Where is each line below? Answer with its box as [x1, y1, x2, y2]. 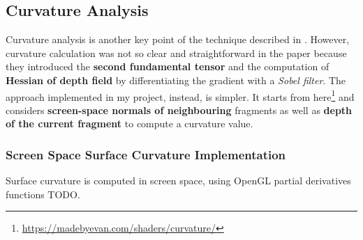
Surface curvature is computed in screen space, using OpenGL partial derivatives [6, 173, 351, 188]
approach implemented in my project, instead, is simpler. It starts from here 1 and [6, 87, 355, 104]
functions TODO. [6, 186, 80, 201]
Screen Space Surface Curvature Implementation [6, 145, 286, 163]
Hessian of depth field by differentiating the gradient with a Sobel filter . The [6, 72, 346, 87]
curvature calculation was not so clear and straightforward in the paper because [6, 45, 347, 60]
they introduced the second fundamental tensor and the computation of [6, 59, 329, 74]
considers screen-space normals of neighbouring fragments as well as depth [6, 102, 353, 117]
